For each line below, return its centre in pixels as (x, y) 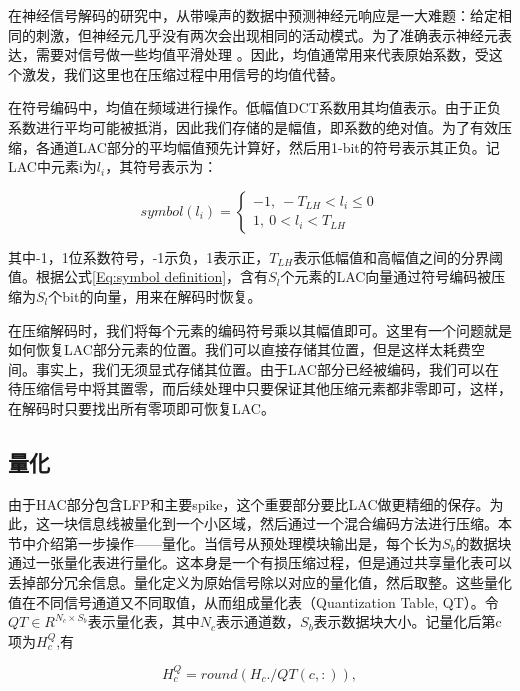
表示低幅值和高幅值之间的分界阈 (398, 256)
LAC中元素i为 (52, 166)
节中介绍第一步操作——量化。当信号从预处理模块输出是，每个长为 (225, 542)
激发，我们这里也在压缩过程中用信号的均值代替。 (182, 73)
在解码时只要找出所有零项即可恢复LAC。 (141, 407)
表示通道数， (258, 621)
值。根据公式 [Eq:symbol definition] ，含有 (138, 276)
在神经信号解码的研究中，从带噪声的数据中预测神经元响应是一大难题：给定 (253, 15)
